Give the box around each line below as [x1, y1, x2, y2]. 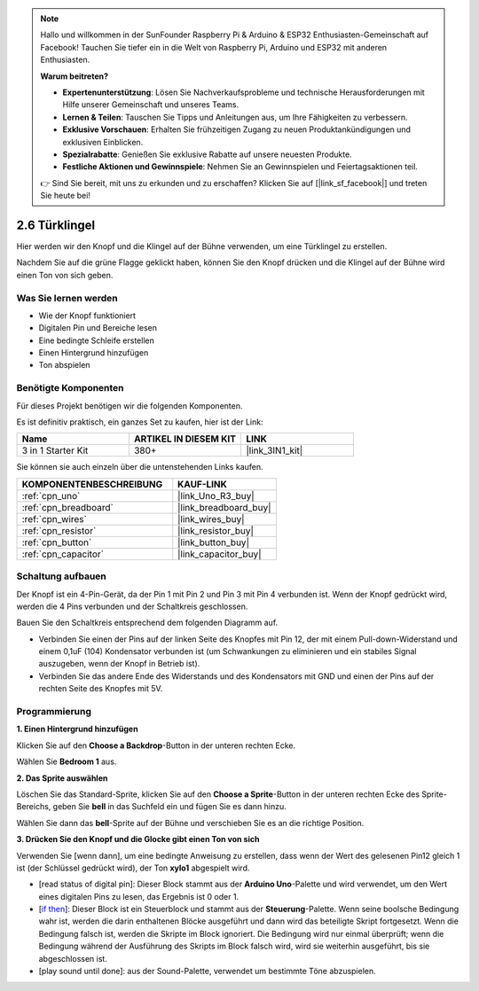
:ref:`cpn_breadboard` [21, 501, 114, 513]
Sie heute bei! [40, 191, 90, 201]
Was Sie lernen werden [16, 292, 119, 304]
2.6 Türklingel [16, 217, 96, 232]
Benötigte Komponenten [16, 382, 124, 394]
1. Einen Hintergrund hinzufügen [16, 723, 138, 735]
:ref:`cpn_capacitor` [21, 548, 104, 560]
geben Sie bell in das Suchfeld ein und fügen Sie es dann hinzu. [52, 801, 287, 812]
